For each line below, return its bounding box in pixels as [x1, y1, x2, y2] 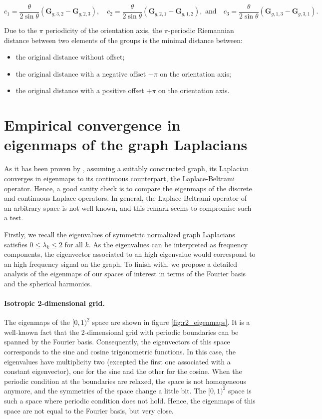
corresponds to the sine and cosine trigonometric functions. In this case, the [4, 346, 236, 357]
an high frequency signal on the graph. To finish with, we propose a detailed [4, 258, 238, 269]
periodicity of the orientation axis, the [45, 25, 162, 36]
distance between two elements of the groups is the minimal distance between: [4, 35, 243, 45]
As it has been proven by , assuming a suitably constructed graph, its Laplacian [4, 163, 249, 174]
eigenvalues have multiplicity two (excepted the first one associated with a [4, 356, 231, 366]
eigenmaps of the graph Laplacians [4, 134, 248, 155]
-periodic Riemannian [168, 25, 234, 36]
